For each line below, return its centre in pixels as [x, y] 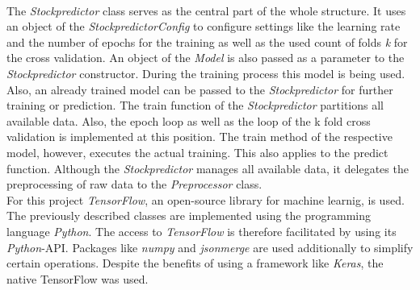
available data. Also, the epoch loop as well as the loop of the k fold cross [189, 120]
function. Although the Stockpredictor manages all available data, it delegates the [208, 168]
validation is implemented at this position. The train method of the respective [199, 137]
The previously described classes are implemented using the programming [189, 215]
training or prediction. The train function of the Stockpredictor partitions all [195, 105]
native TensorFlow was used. [78, 278]
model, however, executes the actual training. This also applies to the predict [197, 152]
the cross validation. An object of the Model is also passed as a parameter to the [206, 58]
